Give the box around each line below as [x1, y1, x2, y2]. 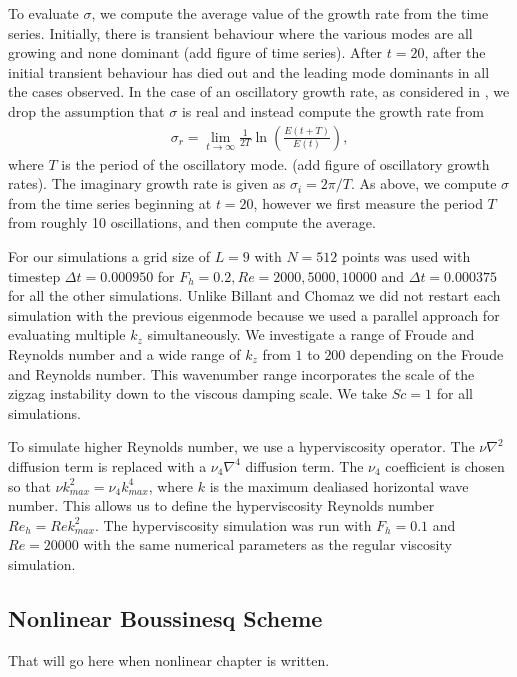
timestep [8, 265, 61, 286]
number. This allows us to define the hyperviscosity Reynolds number [8, 495, 435, 516]
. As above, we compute [350, 173, 497, 194]
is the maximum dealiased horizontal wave [209, 475, 469, 496]
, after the [424, 42, 486, 63]
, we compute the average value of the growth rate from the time [91, 3, 489, 23]
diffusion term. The [245, 455, 364, 476]
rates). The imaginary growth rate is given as [8, 173, 286, 194]
